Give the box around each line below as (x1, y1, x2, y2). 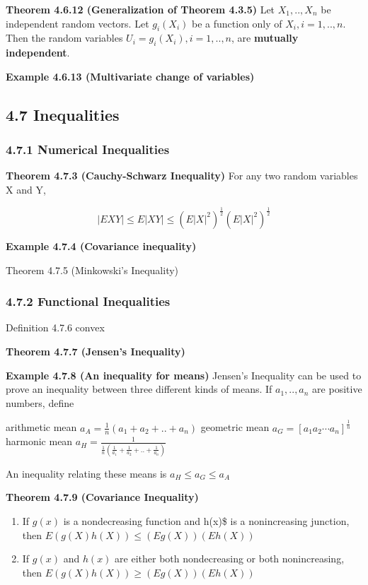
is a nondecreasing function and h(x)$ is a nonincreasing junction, (63, 513, 350, 528)
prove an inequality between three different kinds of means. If (6, 382, 272, 396)
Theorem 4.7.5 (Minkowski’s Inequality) (6, 262, 179, 277)
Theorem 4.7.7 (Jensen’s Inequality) (6, 343, 185, 358)
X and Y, (6, 182, 46, 196)
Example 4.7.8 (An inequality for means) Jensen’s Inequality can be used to (6, 367, 362, 382)
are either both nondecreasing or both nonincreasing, (115, 551, 345, 566)
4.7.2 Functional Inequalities (6, 292, 171, 310)
